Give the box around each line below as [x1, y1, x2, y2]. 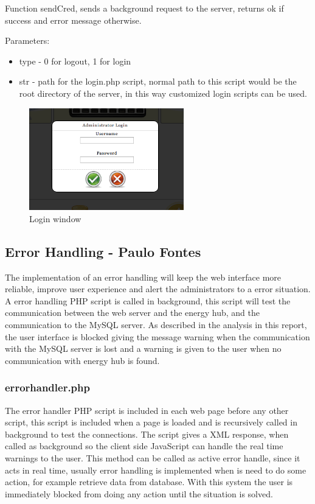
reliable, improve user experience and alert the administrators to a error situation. [5, 282, 311, 295]
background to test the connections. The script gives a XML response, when [5, 427, 289, 440]
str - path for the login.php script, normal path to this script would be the [19, 75, 297, 88]
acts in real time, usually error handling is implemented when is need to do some [5, 463, 306, 476]
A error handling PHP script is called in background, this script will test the [5, 294, 291, 307]
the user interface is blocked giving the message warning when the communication [5, 330, 310, 343]
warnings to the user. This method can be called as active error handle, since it [5, 451, 300, 464]
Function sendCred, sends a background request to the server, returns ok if [5, 2, 284, 14]
